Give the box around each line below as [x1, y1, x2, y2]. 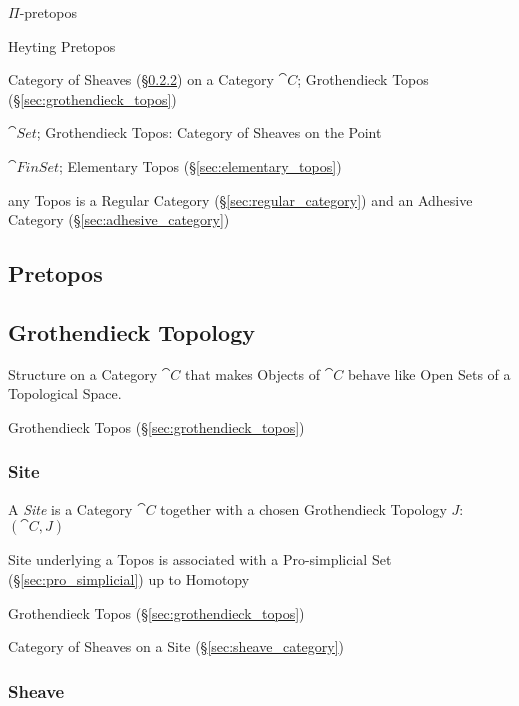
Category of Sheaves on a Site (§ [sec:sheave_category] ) [8, 636, 345, 657]
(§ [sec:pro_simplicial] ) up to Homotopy [8, 568, 250, 589]
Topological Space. [8, 383, 122, 404]
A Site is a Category [8, 498, 133, 519]
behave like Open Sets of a [347, 363, 511, 384]
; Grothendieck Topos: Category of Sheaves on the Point [36, 122, 382, 143]
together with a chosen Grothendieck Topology [160, 498, 447, 519]
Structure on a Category [8, 363, 158, 384]
